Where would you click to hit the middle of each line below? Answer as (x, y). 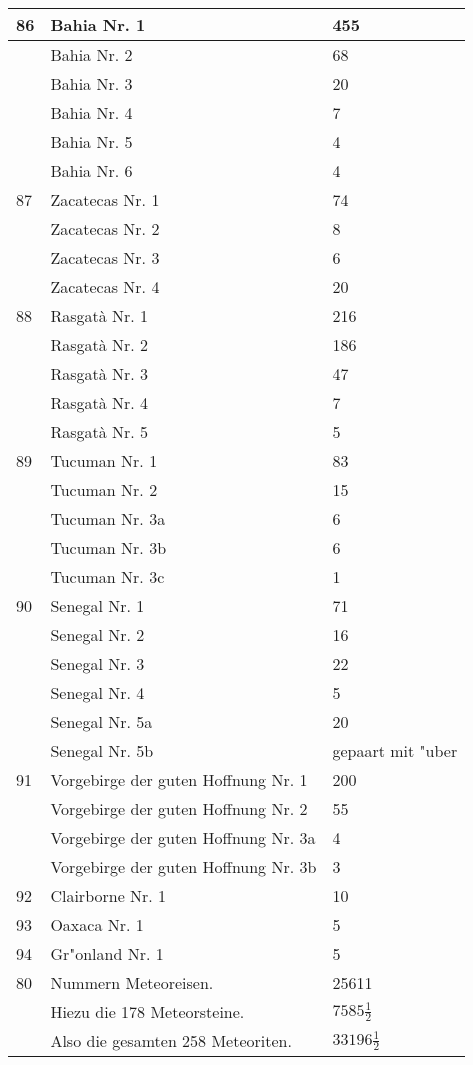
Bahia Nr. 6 (91, 170)
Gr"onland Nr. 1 (107, 953)
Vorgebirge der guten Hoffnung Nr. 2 (179, 808)
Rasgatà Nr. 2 (99, 344)
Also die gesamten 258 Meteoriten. (171, 1040)
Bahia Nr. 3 (91, 83)
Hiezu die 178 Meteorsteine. (147, 1011)
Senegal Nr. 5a (101, 721)
